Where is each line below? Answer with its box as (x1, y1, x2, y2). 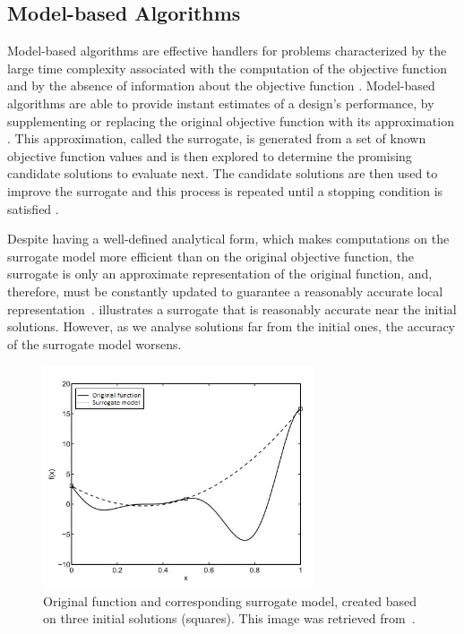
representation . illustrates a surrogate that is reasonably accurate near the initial (7, 299, 457, 318)
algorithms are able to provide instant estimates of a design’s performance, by (7, 93, 434, 112)
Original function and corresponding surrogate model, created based (43, 591, 417, 610)
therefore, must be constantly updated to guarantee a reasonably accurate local (7, 281, 443, 300)
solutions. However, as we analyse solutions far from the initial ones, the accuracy (7, 317, 455, 336)
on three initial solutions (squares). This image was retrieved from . (43, 609, 416, 628)
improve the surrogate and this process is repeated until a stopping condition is (7, 181, 443, 200)
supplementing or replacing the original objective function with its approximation (7, 111, 454, 130)
